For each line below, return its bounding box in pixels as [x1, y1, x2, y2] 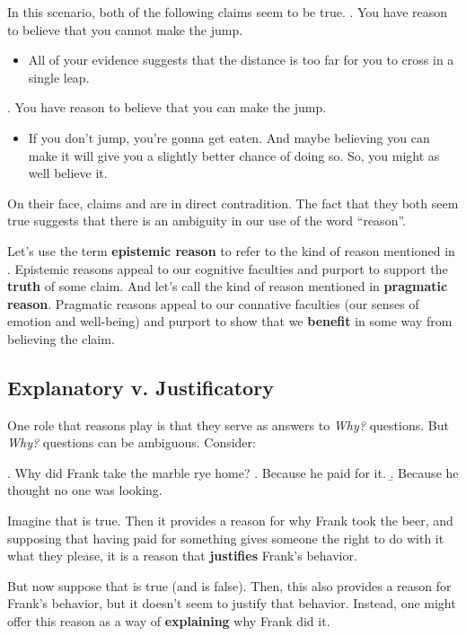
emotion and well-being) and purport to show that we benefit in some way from [7, 312, 453, 331]
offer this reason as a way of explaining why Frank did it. [7, 612, 330, 631]
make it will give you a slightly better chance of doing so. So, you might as [28, 146, 440, 164]
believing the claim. [7, 329, 115, 348]
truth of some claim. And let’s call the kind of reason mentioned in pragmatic [7, 277, 448, 296]
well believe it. [28, 163, 108, 182]
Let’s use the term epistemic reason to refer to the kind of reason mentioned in [7, 241, 455, 260]
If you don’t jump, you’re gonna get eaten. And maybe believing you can [28, 128, 430, 146]
